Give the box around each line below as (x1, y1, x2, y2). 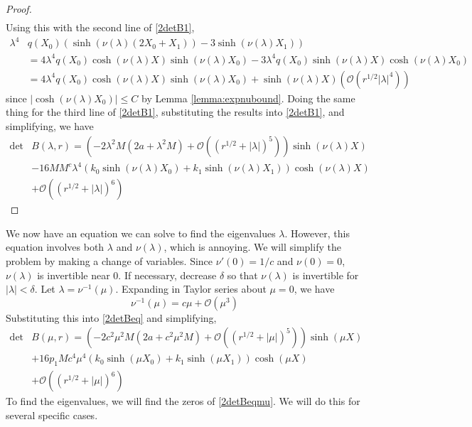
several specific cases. (6, 407, 98, 422)
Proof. (6, 1, 32, 16)
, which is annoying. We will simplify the (163, 239, 341, 254)
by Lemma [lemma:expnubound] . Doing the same (141, 90, 355, 105)
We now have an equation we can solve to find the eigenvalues (6, 225, 276, 240)
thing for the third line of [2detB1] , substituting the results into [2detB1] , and (6, 104, 345, 119)
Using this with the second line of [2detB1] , (6, 20, 195, 35)
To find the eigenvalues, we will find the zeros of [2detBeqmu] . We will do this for (6, 394, 360, 409)
